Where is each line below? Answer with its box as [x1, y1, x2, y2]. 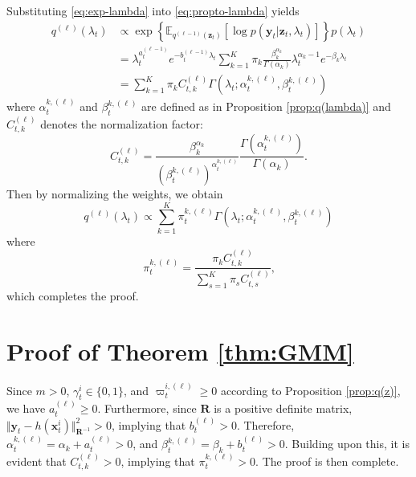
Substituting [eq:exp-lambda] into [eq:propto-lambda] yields [6, 2, 300, 18]
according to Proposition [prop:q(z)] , [220, 381, 401, 398]
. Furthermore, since [97, 400, 197, 417]
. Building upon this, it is [284, 435, 410, 452]
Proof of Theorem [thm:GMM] [6, 334, 354, 367]
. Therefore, [236, 416, 295, 433]
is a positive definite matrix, [214, 400, 353, 417]
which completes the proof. [6, 287, 139, 304]
